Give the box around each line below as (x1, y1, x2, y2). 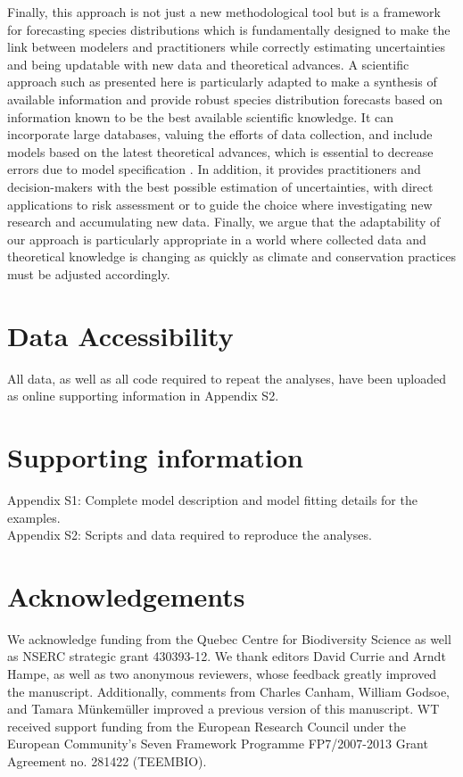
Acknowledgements (7, 577, 245, 614)
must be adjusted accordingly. (7, 264, 170, 283)
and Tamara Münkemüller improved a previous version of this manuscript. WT (7, 699, 440, 718)
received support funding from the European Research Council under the (7, 716, 406, 735)
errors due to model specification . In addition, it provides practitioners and (7, 160, 421, 178)
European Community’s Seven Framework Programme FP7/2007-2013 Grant (7, 734, 428, 753)
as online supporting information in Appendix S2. (7, 386, 279, 405)
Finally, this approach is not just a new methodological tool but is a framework (7, 3, 441, 21)
